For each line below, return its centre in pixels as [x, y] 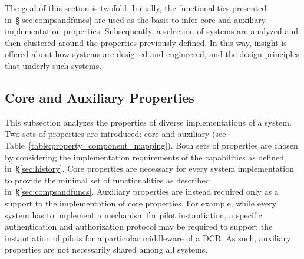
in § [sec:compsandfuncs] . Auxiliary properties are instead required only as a [142, 191]
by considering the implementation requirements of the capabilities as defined [145, 157]
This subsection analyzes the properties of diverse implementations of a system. [148, 122]
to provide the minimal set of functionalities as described [108, 180]
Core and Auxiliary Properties [100, 97]
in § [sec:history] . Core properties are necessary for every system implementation [149, 168]
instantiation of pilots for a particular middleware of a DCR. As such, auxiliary [148, 237]
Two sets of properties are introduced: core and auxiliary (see [115, 134]
